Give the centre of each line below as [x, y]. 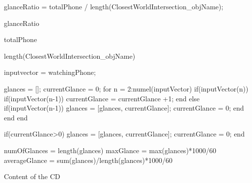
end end [16, 117]
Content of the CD [32, 176]
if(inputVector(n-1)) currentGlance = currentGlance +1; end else [102, 98]
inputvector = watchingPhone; [50, 72]
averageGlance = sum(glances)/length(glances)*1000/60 [88, 160]
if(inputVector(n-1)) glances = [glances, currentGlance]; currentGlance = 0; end [124, 108]
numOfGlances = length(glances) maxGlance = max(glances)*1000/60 [110, 150]
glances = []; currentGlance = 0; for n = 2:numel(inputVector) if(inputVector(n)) [126, 88]
